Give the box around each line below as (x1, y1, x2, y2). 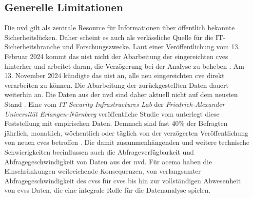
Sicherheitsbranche (4, 41, 60, 52)
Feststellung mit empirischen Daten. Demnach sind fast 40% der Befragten (4, 118, 228, 128)
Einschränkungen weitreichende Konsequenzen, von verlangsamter (4, 166, 201, 176)
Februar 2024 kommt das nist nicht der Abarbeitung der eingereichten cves (4, 51, 228, 61)
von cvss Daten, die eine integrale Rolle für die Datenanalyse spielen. (4, 185, 211, 195)
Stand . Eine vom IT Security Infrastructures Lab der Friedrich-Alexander (4, 99, 225, 109)
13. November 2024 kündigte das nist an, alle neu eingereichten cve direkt (4, 70, 225, 80)
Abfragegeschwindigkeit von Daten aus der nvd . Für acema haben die (4, 156, 212, 166)
